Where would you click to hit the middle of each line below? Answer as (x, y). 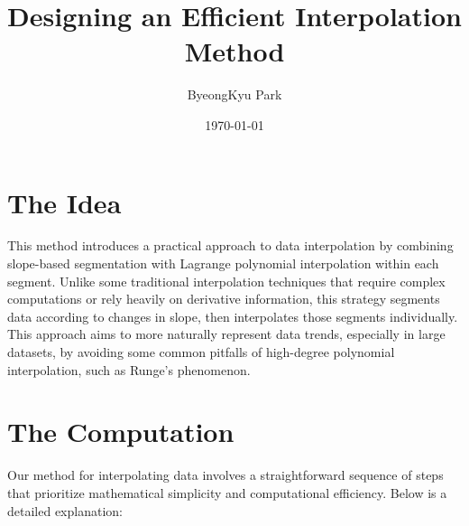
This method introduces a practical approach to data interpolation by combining (230, 245)
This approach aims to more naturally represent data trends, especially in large (226, 334)
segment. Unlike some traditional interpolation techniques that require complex (226, 281)
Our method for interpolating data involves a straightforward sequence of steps (225, 475)
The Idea (64, 202)
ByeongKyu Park (234, 94)
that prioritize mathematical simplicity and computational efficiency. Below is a (227, 492)
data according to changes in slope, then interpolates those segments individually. (233, 316)
